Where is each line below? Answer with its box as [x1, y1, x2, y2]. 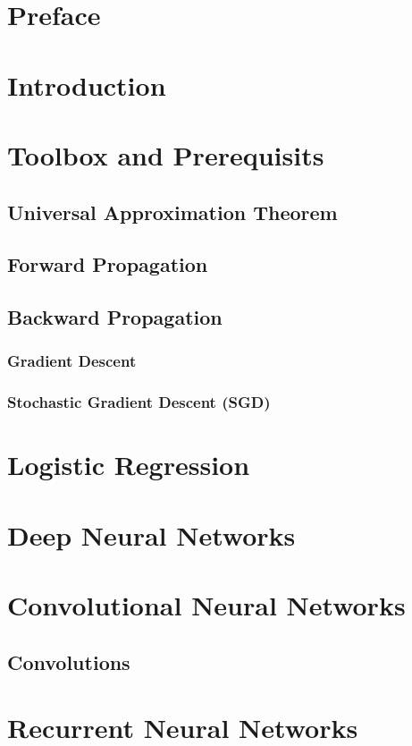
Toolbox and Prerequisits [7, 136, 324, 173]
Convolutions [7, 648, 130, 675]
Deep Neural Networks [7, 516, 296, 553]
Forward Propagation [7, 250, 208, 278]
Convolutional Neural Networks [7, 587, 406, 623]
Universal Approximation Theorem [7, 198, 338, 225]
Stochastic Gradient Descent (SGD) [7, 391, 271, 413]
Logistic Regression [7, 446, 250, 483]
